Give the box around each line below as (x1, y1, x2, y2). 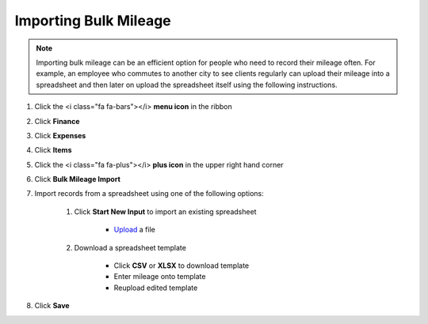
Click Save (34, 301, 71, 311)
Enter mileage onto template (113, 272, 206, 281)
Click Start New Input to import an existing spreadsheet (74, 206, 257, 217)
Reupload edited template (113, 283, 198, 292)
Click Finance (34, 116, 80, 126)
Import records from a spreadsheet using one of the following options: (34, 189, 265, 198)
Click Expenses (34, 130, 86, 140)
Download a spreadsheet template (74, 243, 186, 252)
